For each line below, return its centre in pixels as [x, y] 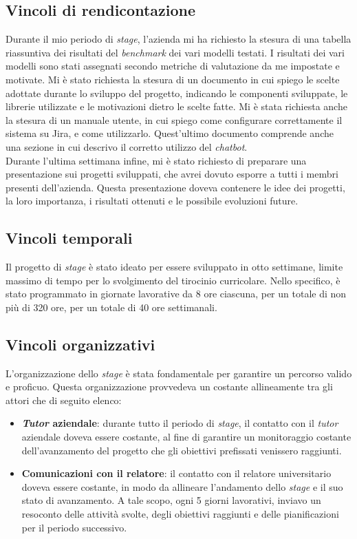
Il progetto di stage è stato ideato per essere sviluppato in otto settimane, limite [174, 267]
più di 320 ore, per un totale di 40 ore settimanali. [111, 307]
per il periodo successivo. [74, 527]
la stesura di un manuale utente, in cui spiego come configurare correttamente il [174, 119]
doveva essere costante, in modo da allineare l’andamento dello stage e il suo [182, 486]
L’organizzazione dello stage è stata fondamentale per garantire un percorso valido [179, 373]
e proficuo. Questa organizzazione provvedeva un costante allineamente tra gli [169, 387]
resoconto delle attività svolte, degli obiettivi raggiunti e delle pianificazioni [180, 514]
